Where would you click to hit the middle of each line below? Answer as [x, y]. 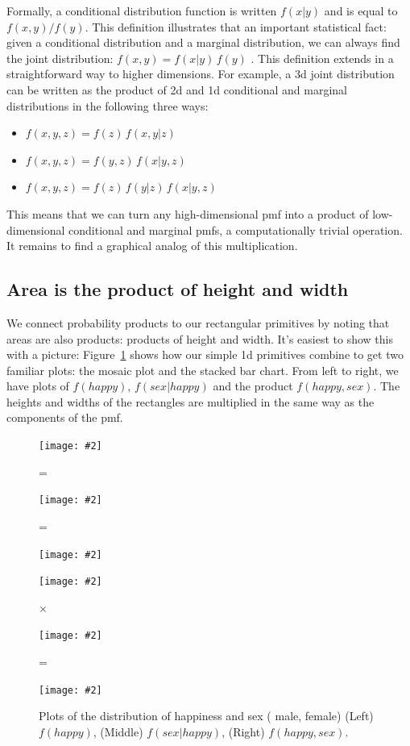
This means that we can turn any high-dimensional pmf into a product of [188, 213]
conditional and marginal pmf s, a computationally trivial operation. [236, 229]
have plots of [38, 386]
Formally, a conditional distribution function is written [142, 10]
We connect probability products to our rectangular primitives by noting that [198, 322]
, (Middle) [118, 731]
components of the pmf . [65, 417]
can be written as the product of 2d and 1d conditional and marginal [177, 89]
